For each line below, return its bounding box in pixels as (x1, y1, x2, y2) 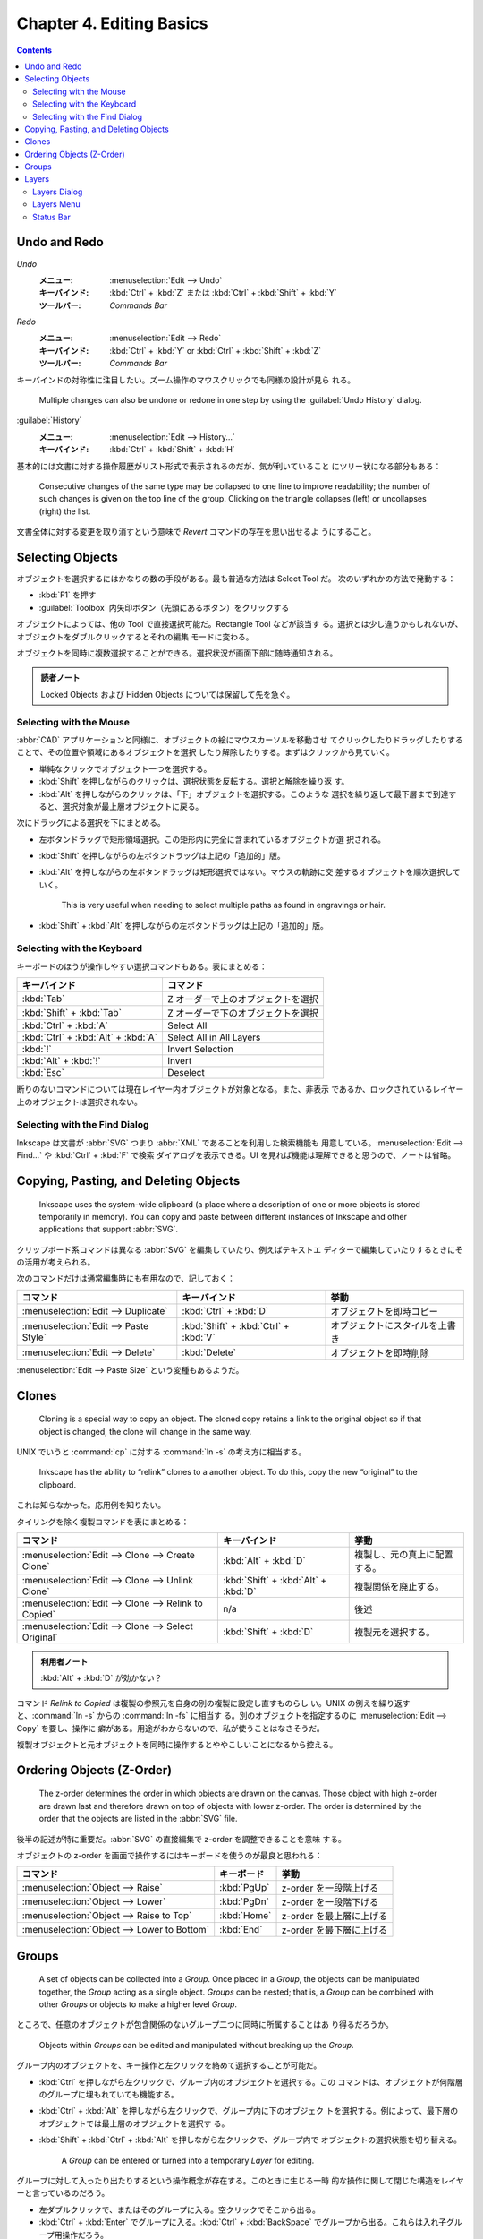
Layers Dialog (32, 186, 83, 197)
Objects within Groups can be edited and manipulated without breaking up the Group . (38, 2039, 354, 2050)
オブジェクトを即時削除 (330, 1346, 429, 1359)
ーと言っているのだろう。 (16, 2188, 110, 2199)
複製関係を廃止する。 (353, 1580, 445, 1592)
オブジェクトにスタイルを (330, 1319, 438, 1332)
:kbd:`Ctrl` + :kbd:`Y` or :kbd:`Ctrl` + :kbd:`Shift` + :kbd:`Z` (109, 345, 322, 356)
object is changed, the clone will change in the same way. (38, 1426, 252, 1437)
